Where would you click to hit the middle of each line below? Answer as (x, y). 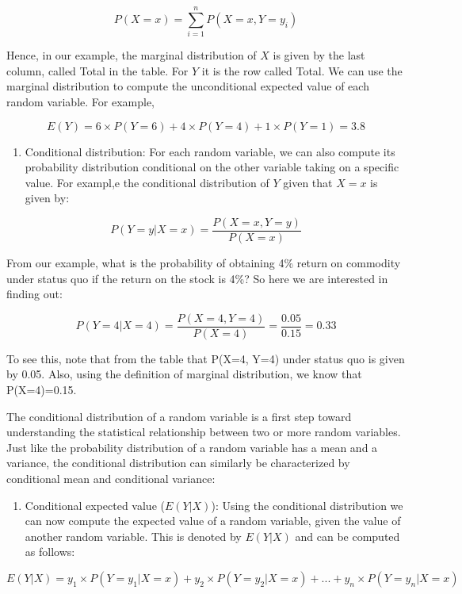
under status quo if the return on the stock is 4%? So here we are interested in (197, 278)
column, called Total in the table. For (97, 70)
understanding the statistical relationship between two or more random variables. (204, 432)
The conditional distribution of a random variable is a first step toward (179, 416)
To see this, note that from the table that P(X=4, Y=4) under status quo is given (206, 358)
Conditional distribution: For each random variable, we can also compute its (210, 151)
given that (308, 182)
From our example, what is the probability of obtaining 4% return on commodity (204, 262)
